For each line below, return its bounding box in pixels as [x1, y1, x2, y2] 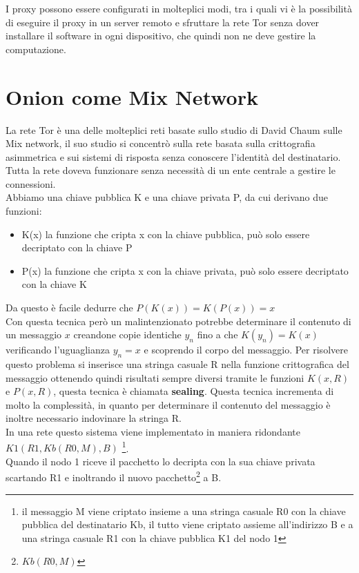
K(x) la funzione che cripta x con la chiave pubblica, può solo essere [21, 226, 310, 241]
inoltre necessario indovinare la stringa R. [6, 411, 182, 425]
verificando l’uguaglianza [6, 342, 110, 357]
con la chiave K [21, 277, 87, 291]
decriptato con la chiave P [21, 240, 133, 255]
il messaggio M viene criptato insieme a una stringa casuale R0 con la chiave [21, 503, 346, 518]
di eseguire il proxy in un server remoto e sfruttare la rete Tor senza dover [6, 14, 320, 29]
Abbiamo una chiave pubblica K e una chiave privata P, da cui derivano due [6, 190, 328, 204]
